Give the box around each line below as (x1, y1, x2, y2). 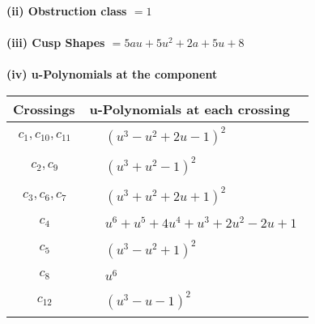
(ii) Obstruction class (6, 2, 127, 19)
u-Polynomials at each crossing (89, 99, 290, 118)
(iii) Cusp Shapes (6, 34, 105, 51)
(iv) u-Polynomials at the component (6, 66, 218, 83)
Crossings (13, 99, 75, 118)
